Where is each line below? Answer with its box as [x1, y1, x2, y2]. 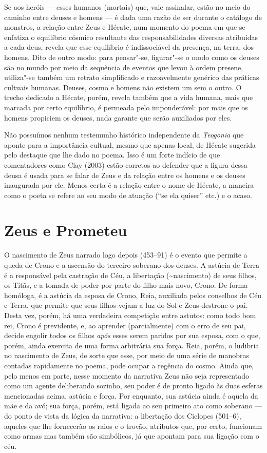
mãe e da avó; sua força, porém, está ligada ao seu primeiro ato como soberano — [4, 400, 262, 411]
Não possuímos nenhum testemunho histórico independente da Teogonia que [4, 129, 244, 140]
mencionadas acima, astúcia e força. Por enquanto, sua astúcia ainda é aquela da [4, 390, 258, 401]
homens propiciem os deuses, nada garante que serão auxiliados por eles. [4, 112, 232, 123]
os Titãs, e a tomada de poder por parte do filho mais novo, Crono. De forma [4, 280, 248, 290]
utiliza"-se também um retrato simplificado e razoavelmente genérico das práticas [4, 72, 259, 83]
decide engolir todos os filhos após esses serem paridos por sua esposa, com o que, [4, 330, 260, 341]
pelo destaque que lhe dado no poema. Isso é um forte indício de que [4, 149, 220, 160]
